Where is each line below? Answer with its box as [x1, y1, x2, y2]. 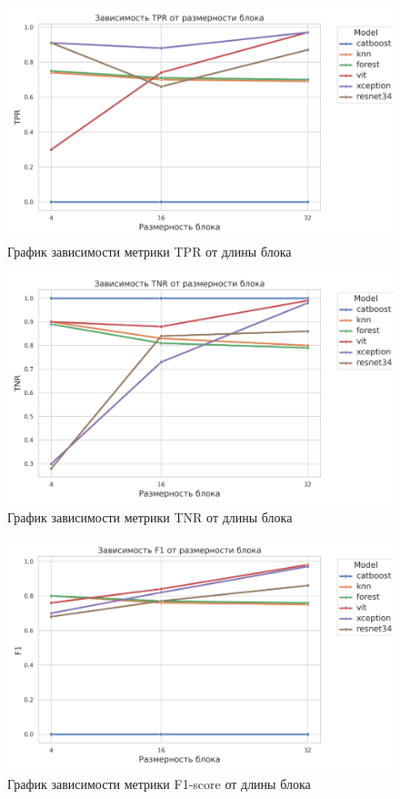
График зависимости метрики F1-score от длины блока [7, 774, 311, 793]
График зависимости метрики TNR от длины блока [7, 508, 293, 527]
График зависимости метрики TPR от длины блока [7, 241, 292, 260]
